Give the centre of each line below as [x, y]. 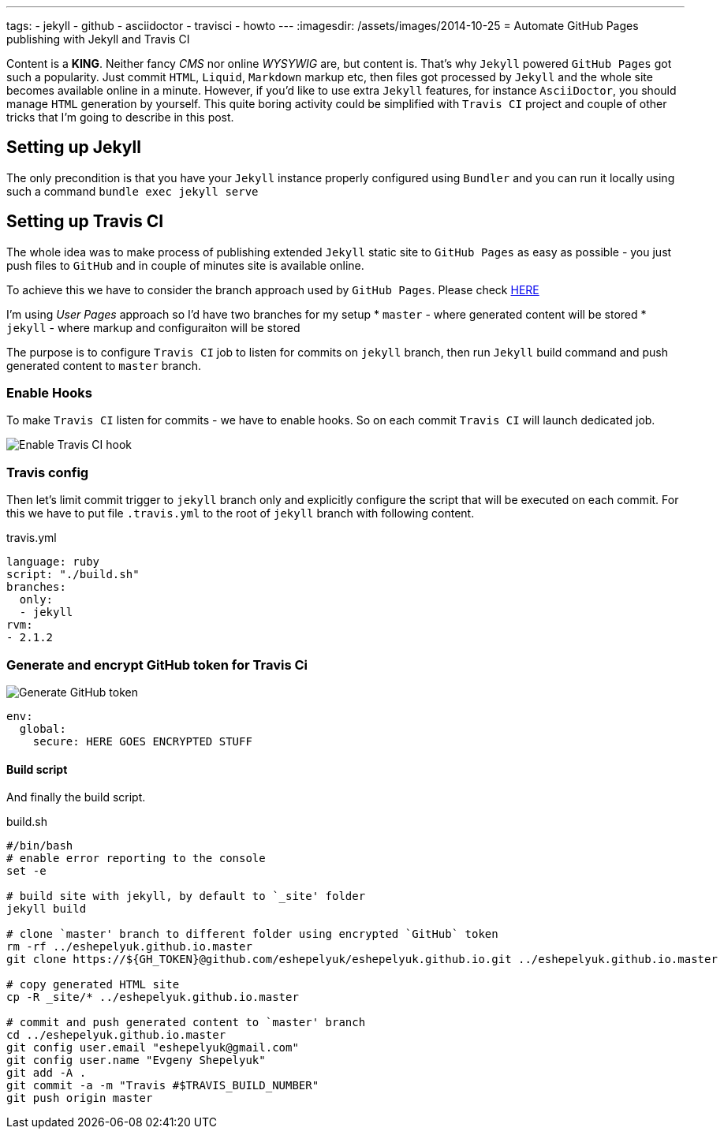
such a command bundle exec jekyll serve [132, 191]
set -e [26, 871]
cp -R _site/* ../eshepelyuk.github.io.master [153, 997]
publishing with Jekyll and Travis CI [98, 39]
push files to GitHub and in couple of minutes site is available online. [185, 265]
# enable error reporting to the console [136, 859]
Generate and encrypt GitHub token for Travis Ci [157, 665]
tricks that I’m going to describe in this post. [120, 117]
